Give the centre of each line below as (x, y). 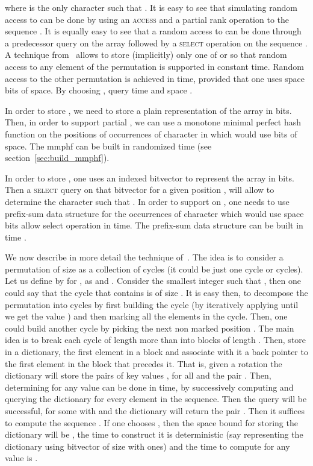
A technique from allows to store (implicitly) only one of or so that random (146, 55)
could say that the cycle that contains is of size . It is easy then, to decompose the (156, 293)
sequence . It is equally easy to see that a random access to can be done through (153, 31)
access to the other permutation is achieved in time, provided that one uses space (155, 78)
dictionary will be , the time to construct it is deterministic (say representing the (154, 434)
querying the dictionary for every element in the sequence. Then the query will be (156, 399)
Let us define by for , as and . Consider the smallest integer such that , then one (153, 281)
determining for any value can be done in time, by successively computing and (149, 387)
